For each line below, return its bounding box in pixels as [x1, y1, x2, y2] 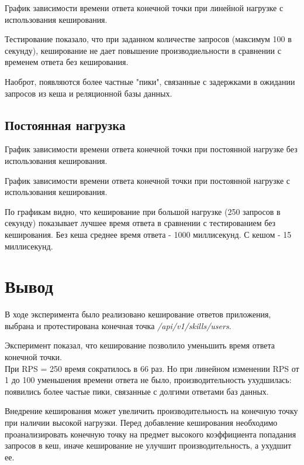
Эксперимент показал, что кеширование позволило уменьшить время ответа [5, 339, 275, 351]
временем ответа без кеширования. [5, 56, 129, 68]
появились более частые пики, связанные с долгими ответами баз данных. [5, 385, 269, 397]
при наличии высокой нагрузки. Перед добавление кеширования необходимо [5, 416, 278, 428]
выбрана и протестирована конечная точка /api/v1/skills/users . [5, 319, 232, 331]
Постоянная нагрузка [5, 115, 126, 134]
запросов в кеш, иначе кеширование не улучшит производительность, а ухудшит [5, 439, 292, 452]
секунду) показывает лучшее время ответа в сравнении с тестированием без [5, 217, 276, 229]
